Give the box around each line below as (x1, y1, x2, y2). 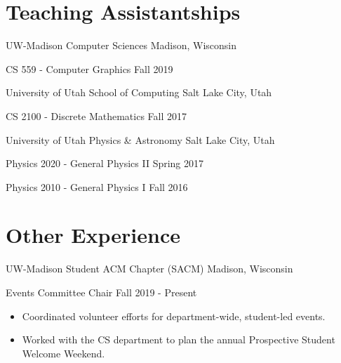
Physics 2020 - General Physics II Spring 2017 (6, 156, 204, 171)
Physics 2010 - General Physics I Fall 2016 (6, 179, 188, 194)
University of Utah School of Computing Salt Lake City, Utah (6, 85, 272, 100)
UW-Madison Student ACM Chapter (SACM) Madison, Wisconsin (6, 261, 293, 276)
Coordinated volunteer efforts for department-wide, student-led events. (22, 308, 326, 323)
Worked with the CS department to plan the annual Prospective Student (22, 332, 335, 347)
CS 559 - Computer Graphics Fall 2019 (6, 61, 173, 76)
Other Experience (6, 220, 180, 249)
